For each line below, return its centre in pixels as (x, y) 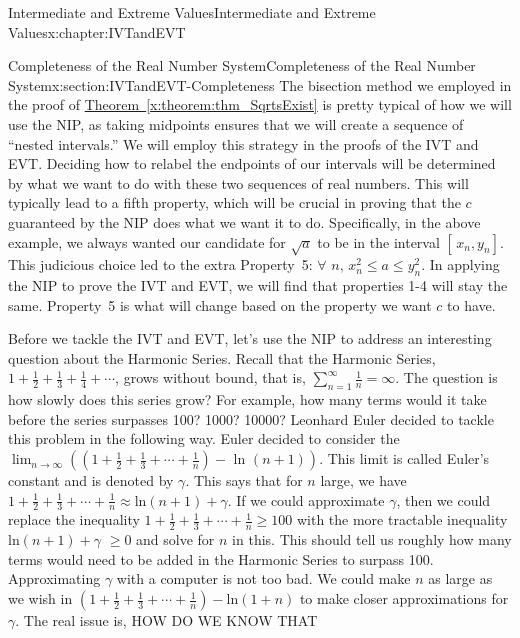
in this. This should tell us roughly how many (372, 539)
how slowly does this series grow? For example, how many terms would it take (247, 399)
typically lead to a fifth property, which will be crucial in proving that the (234, 202)
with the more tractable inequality (402, 519)
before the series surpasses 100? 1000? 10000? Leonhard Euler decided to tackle (251, 418)
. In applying (460, 264)
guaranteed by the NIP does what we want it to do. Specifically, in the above (244, 221)
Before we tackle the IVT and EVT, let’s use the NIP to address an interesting (250, 338)
